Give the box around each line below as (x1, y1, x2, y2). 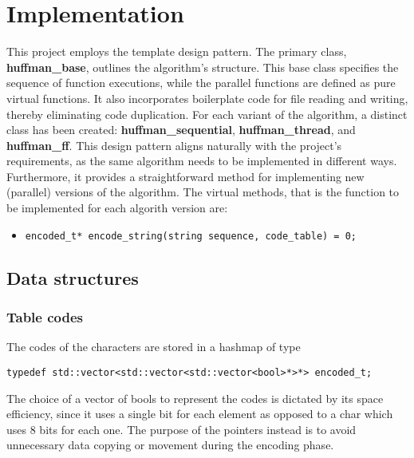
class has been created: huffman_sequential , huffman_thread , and (6, 121, 356, 138)
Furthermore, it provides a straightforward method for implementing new (6, 168, 365, 184)
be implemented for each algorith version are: (6, 199, 228, 216)
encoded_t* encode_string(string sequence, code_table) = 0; (25, 230, 357, 242)
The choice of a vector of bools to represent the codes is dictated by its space (6, 389, 384, 406)
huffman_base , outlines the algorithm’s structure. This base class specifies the (6, 58, 399, 75)
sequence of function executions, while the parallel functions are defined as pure (6, 74, 396, 91)
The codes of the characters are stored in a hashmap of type (6, 338, 301, 355)
